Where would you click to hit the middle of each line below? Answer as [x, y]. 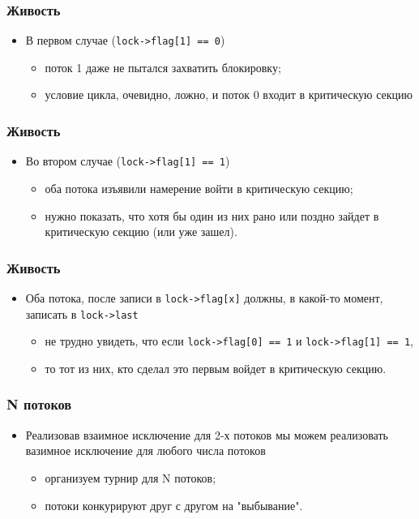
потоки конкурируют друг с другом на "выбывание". [174, 505]
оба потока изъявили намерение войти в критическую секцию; [199, 188]
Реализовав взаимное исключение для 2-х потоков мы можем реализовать [207, 434]
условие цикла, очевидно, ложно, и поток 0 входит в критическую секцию [229, 94]
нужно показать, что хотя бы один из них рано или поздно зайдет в [212, 215]
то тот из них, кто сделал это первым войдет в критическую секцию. [216, 368]
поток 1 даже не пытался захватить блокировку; [163, 67]
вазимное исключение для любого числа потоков [145, 450]
